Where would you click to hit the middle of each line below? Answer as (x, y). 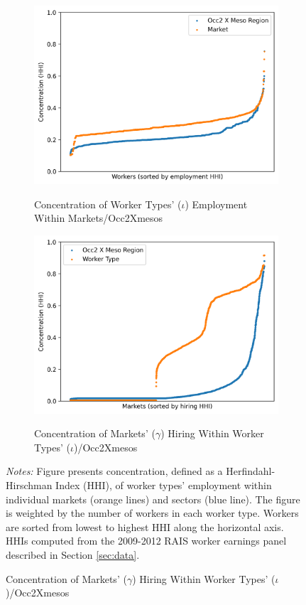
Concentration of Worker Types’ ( (108, 204)
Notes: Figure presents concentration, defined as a (114, 471)
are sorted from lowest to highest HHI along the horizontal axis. (145, 526)
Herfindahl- (251, 471)
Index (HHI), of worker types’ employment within (164, 485)
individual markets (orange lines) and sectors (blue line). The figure (153, 499)
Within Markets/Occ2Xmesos (99, 218)
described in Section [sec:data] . (73, 555)
